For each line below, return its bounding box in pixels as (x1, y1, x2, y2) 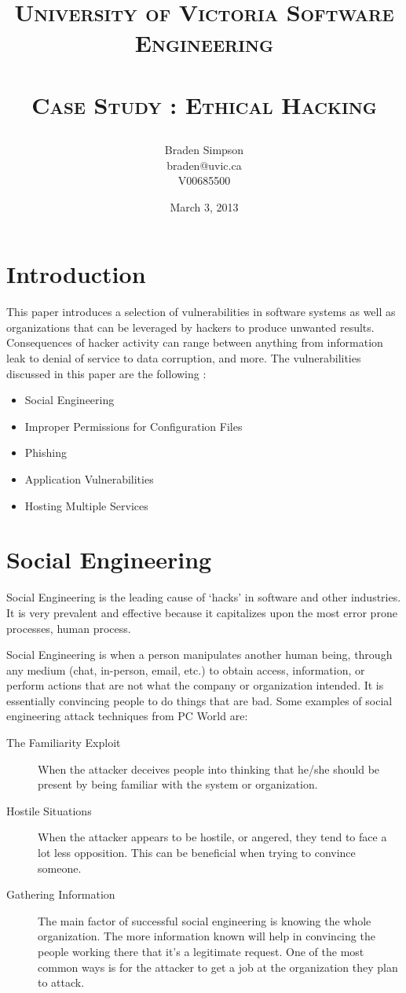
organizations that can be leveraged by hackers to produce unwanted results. (6, 318, 375, 335)
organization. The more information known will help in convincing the (38, 928, 375, 944)
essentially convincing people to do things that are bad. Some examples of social (6, 692, 393, 708)
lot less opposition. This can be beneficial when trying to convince (38, 844, 356, 861)
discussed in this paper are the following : (6, 365, 207, 381)
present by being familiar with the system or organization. (38, 776, 318, 793)
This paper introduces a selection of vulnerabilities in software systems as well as (6, 303, 396, 320)
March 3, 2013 (170, 198, 239, 215)
